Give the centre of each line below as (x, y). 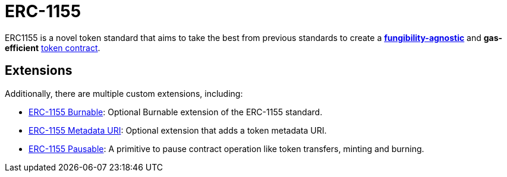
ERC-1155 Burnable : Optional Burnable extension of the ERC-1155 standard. (176, 112)
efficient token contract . (53, 48)
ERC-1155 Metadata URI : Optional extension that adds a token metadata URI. (178, 130)
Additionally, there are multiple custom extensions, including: (124, 93)
